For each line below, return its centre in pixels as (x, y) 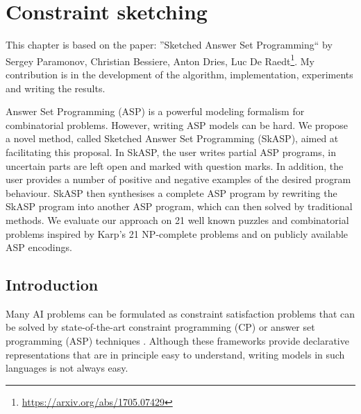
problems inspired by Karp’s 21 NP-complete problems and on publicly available (177, 233)
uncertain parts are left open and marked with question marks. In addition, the (175, 165)
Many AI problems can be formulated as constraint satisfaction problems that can (180, 313)
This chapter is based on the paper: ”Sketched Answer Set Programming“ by (169, 45)
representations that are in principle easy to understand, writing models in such (175, 354)
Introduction (52, 285)
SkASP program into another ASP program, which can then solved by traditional (179, 206)
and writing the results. (56, 88)
